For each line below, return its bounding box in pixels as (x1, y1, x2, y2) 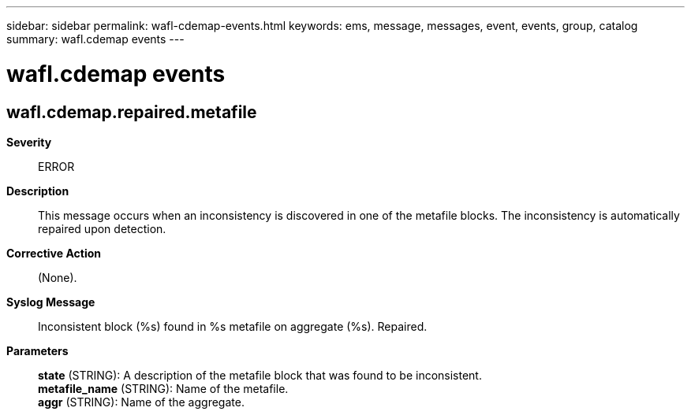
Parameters (6, 343, 69, 358)
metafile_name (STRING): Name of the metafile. (38, 381, 289, 395)
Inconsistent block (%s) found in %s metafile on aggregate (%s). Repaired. (38, 319, 428, 333)
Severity (6, 135, 52, 149)
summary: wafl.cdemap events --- (6, 32, 185, 46)
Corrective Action (6, 246, 101, 260)
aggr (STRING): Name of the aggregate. (38, 395, 245, 409)
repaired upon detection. (38, 221, 166, 235)
